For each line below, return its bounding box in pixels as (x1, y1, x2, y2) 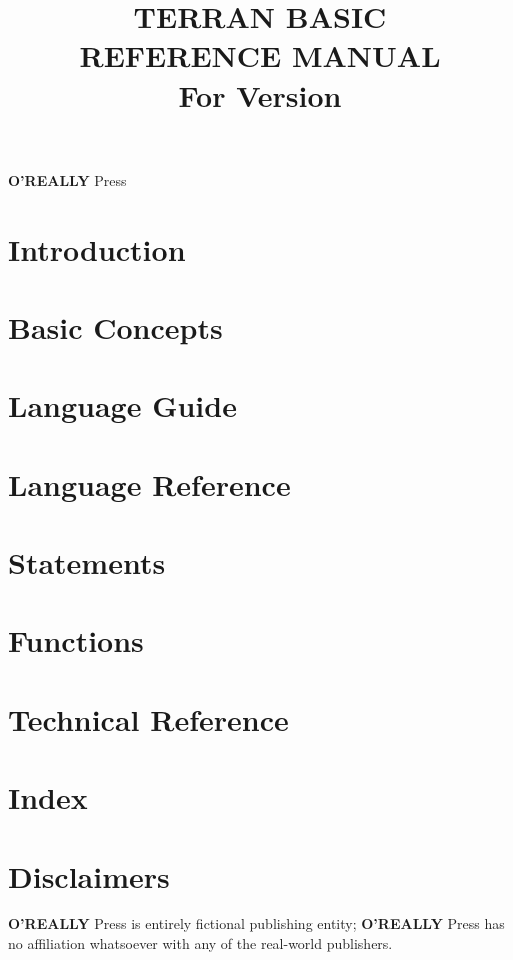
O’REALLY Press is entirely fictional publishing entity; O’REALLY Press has (8, 913, 505, 934)
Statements (8, 542, 166, 583)
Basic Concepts (8, 306, 223, 347)
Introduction (8, 228, 186, 269)
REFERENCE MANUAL (79, 35, 441, 76)
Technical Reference (8, 698, 289, 739)
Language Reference (8, 463, 291, 504)
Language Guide (8, 385, 237, 426)
